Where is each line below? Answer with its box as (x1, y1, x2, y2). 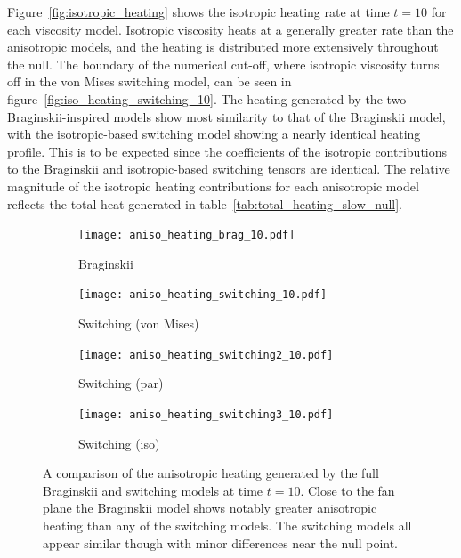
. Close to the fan (300, 481, 395, 499)
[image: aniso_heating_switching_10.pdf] (78, 288, 328, 302)
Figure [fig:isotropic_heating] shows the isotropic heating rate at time (7, 3, 390, 20)
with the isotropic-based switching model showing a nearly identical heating (7, 125, 421, 143)
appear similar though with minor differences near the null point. (43, 533, 398, 552)
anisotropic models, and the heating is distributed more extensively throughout (7, 37, 439, 56)
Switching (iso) (78, 433, 160, 452)
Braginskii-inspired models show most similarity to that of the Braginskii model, (7, 107, 446, 125)
